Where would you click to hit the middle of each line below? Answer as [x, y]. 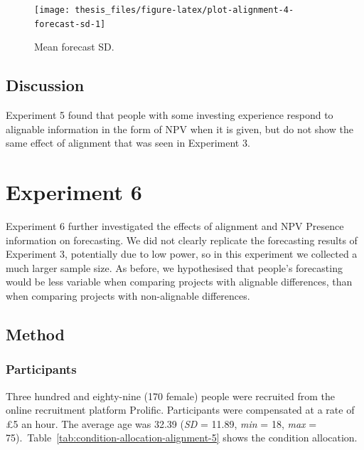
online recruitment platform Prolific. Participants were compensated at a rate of [180, 410]
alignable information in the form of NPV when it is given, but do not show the [180, 129]
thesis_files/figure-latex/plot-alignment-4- [184, 10]
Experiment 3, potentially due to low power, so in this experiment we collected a [182, 254]
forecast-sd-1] [70, 24]
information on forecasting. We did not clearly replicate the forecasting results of [182, 240]
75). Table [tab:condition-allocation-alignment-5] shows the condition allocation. [182, 438]
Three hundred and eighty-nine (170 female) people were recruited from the [171, 396]
